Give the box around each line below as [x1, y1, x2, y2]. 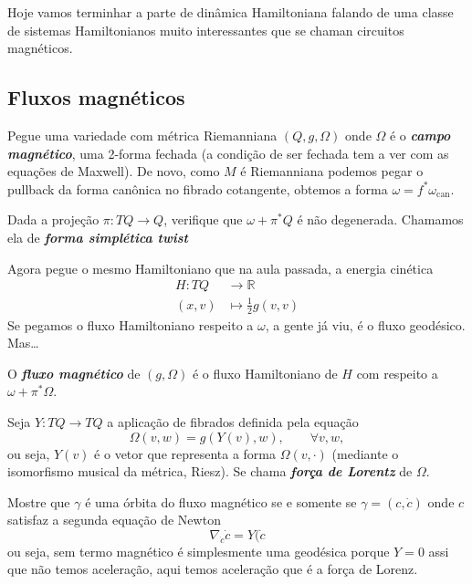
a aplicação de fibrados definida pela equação [107, 412, 359, 431]
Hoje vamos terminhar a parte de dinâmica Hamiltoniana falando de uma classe [7, 3, 454, 21]
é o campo [389, 125, 451, 144]
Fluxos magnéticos [7, 83, 185, 111]
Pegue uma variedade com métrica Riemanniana [7, 125, 278, 144]
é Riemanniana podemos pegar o [240, 162, 424, 181]
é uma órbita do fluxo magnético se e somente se [85, 492, 357, 511]
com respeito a [356, 363, 438, 382]
